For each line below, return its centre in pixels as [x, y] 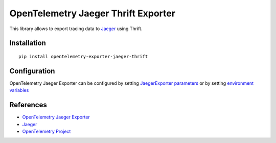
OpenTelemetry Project [47, 131]
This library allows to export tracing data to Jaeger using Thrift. [76, 29]
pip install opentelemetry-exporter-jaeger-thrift [83, 56]
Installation [28, 43]
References [28, 105]
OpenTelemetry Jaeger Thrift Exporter [93, 13]
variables [19, 90]
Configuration [32, 71]
